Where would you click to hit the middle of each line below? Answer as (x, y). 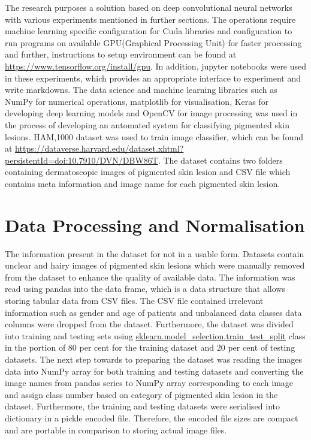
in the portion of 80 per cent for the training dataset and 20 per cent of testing (150, 347)
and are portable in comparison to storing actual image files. (116, 430)
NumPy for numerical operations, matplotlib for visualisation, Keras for (137, 101)
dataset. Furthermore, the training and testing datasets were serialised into (143, 406)
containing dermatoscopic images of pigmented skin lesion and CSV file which (148, 172)
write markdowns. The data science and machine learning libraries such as (141, 90)
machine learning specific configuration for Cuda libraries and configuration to (149, 31)
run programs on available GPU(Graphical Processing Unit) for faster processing (153, 42)
